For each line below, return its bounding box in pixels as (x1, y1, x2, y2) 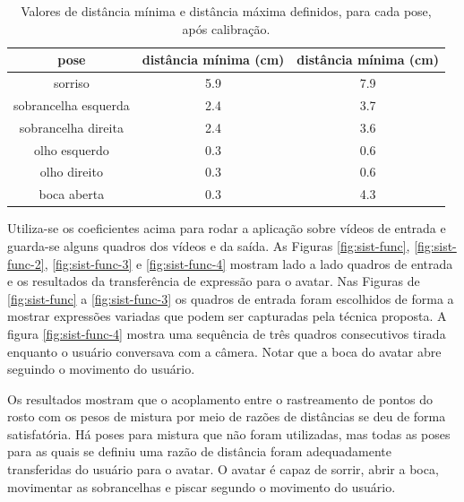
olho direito (39, 162, 103, 181)
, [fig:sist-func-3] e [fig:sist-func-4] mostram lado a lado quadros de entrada (44, 254, 453, 273)
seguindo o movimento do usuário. (7, 359, 195, 378)
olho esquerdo (34, 140, 109, 159)
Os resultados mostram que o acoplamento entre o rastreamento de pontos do (7, 389, 434, 408)
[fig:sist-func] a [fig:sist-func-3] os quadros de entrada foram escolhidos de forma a (7, 289, 454, 307)
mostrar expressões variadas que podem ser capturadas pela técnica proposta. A (7, 307, 447, 325)
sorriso (53, 74, 90, 92)
